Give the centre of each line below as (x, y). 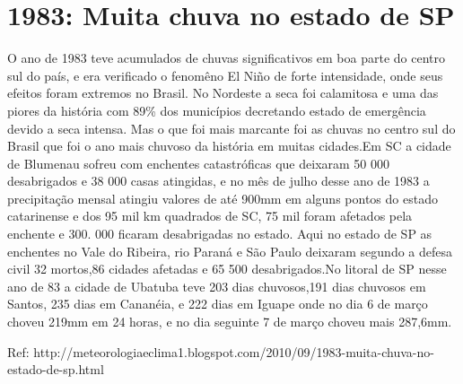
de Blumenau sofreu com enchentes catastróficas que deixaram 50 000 (199, 163)
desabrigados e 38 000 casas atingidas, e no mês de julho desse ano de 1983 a (218, 181)
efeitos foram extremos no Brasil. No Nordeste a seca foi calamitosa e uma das (223, 93)
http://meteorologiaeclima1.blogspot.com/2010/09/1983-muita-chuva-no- (234, 351)
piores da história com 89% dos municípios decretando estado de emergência (217, 110)
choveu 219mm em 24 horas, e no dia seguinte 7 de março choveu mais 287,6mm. (230, 322)
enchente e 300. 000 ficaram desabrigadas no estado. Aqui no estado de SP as (220, 234)
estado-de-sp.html (56, 369)
